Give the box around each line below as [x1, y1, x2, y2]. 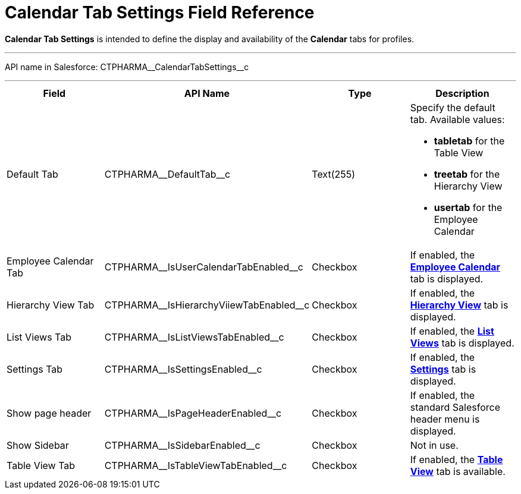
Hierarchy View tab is [410, 298, 509, 311]
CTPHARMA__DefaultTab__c [104, 168, 231, 180]
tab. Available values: [410, 113, 505, 125]
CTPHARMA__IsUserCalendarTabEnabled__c [104, 260, 303, 273]
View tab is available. [410, 465, 506, 477]
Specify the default [410, 101, 495, 114]
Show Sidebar [7, 439, 69, 451]
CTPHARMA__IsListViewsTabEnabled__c [104, 331, 284, 343]
